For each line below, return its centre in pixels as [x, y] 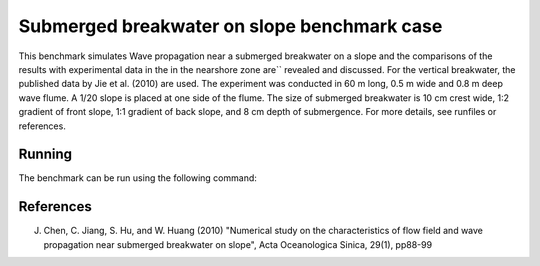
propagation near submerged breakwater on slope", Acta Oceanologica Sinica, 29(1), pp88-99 [238, 244]
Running [45, 154]
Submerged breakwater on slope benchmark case [230, 26]
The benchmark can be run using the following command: [137, 178]
